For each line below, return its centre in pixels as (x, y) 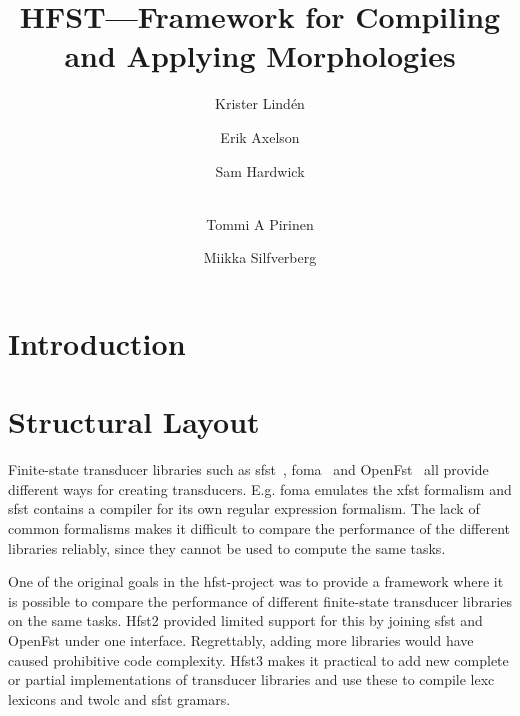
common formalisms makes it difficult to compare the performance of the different (259, 527)
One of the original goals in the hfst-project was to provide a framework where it (256, 581)
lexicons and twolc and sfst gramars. (119, 698)
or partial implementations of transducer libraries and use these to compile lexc (251, 679)
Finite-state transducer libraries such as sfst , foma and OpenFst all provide (248, 469)
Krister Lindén (260, 103)
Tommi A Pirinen (260, 223)
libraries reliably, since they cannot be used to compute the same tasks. (227, 547)
